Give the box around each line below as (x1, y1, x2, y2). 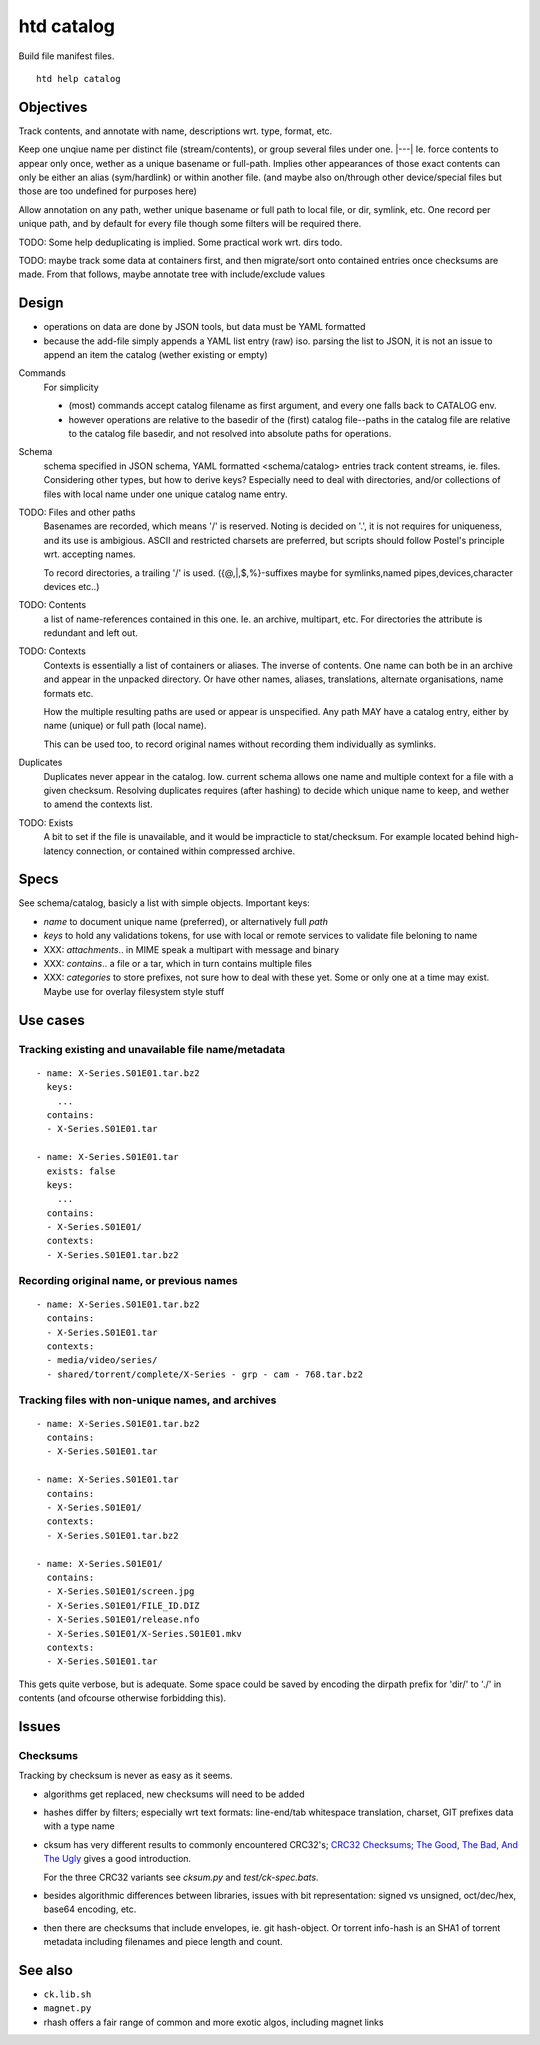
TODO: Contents (18, 599, 87, 611)
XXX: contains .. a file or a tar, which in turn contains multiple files (43, 958, 312, 970)
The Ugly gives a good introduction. (43, 1853, 192, 1865)
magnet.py (43, 2003, 92, 2014)
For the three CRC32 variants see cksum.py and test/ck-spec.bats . (43, 1871, 319, 1883)
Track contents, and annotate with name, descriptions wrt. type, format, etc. (18, 125, 333, 137)
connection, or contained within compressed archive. (75, 845, 296, 857)
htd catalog (18, 15, 115, 37)
